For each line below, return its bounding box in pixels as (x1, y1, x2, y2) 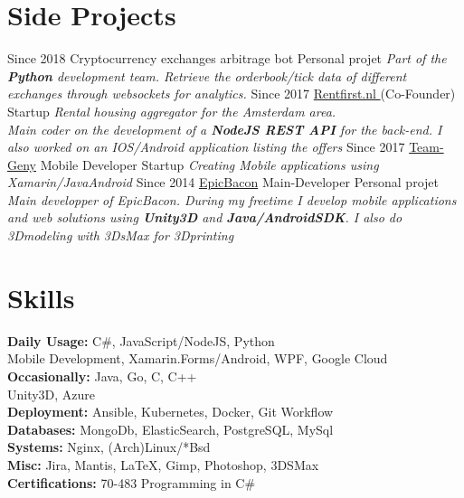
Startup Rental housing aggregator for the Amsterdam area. (7, 101, 336, 120)
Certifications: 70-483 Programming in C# (7, 473, 256, 492)
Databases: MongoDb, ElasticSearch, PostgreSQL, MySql (7, 419, 334, 438)
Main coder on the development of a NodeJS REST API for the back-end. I (7, 119, 442, 138)
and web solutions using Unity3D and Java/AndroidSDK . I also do (7, 208, 402, 227)
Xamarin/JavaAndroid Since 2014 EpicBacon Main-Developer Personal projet (7, 173, 439, 192)
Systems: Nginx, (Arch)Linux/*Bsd (7, 437, 211, 456)
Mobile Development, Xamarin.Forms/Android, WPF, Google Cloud (7, 349, 388, 368)
